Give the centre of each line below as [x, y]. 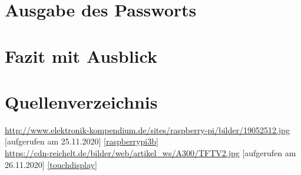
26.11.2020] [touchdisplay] [51, 164]
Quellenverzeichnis [81, 101]
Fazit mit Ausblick [81, 55]
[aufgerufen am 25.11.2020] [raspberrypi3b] [82, 141]
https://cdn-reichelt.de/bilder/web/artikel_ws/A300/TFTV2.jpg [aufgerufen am [150, 153]
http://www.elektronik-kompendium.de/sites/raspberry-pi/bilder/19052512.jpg [147, 129]
